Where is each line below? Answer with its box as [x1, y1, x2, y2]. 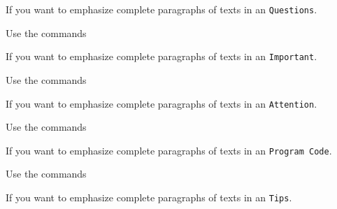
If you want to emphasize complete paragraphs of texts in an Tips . [6, 190, 292, 204]
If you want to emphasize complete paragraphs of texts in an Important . [6, 49, 317, 64]
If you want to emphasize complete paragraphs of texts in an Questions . [6, 2, 317, 16]
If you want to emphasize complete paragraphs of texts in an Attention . [6, 96, 317, 110]
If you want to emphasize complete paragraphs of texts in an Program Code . [6, 143, 332, 157]
